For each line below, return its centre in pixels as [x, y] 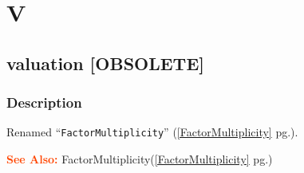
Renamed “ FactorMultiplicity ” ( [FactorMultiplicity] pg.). [152, 132]
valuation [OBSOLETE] [105, 63]
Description [44, 102]
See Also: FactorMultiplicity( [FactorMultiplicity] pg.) [140, 159]
